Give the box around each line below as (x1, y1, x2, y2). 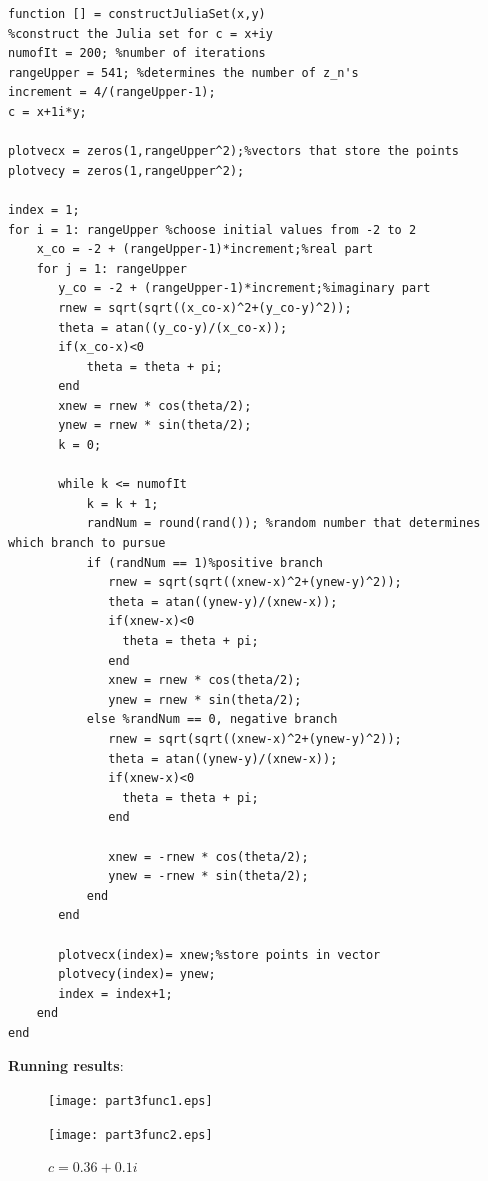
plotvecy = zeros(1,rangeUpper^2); (8, 163, 245, 178)
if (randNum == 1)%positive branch (86, 555, 323, 570)
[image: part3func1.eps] (48, 1094, 213, 1109)
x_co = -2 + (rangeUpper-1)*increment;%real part (36, 242, 374, 257)
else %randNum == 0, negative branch (86, 712, 338, 727)
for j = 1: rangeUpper (36, 261, 187, 276)
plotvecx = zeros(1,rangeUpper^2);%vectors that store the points (8, 144, 460, 159)
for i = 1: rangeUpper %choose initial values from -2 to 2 (8, 222, 417, 237)
